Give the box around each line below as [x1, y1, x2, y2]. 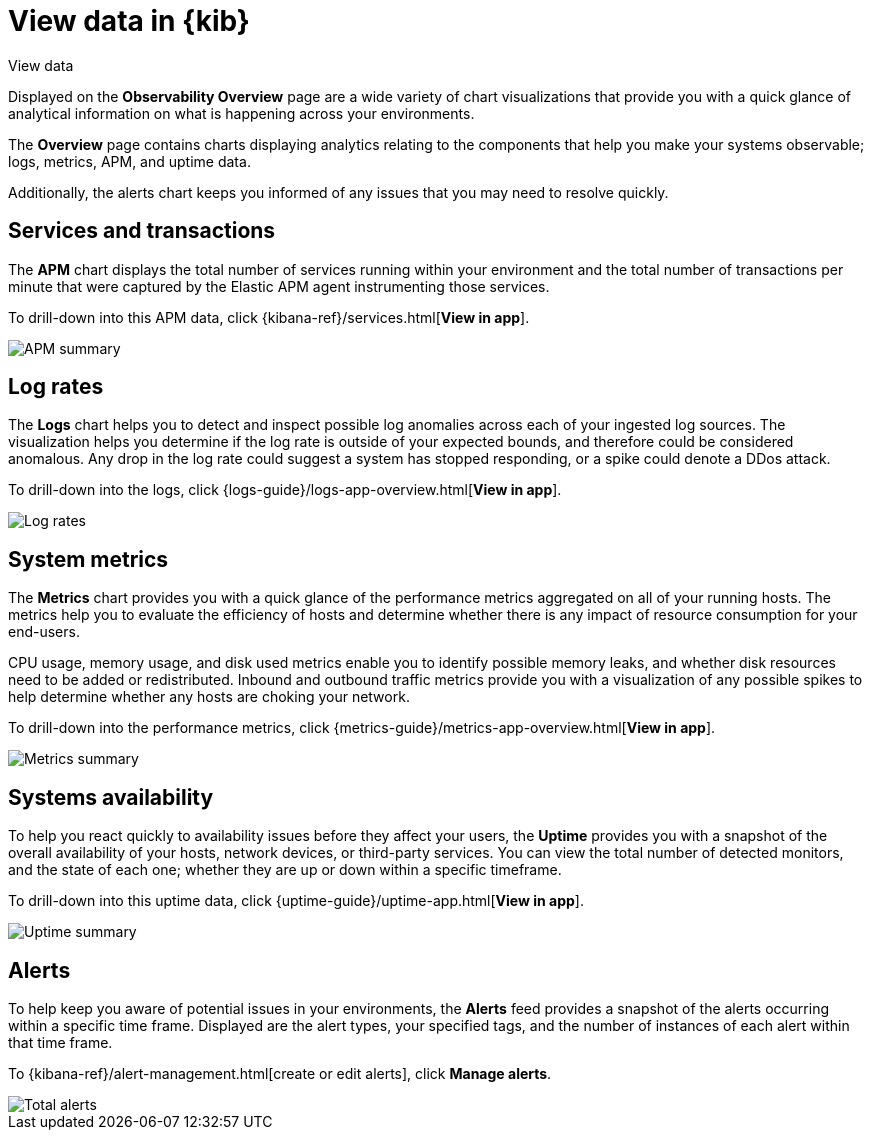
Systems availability [8, 784, 214, 810]
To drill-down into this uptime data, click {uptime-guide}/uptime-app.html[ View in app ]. [8, 892, 584, 910]
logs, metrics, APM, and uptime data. [8, 152, 251, 170]
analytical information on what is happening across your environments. [8, 104, 475, 122]
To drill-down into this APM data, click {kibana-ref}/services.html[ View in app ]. [8, 308, 530, 326]
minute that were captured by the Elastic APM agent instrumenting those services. [8, 277, 550, 295]
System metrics [8, 546, 169, 572]
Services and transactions [8, 218, 276, 244]
